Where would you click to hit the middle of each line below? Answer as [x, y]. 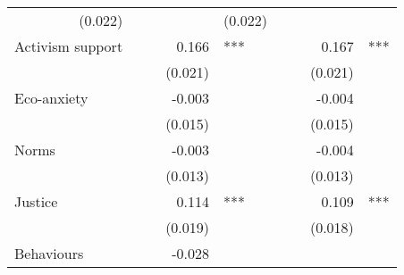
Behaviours [49, 253]
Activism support [69, 46]
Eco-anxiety [51, 98]
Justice [36, 201]
